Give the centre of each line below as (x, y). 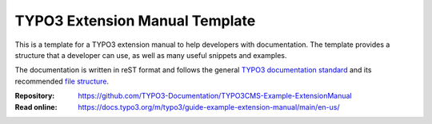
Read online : (36, 107)
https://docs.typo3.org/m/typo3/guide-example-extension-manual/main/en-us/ (209, 107)
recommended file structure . (62, 81)
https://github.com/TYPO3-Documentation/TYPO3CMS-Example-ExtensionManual (215, 96)
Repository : (35, 96)
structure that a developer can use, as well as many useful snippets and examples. (151, 55)
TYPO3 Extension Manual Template (135, 21)
